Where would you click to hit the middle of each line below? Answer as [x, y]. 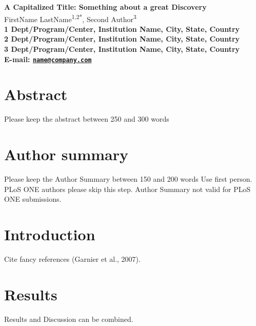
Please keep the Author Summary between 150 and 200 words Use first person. [128, 179]
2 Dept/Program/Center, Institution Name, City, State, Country [122, 39]
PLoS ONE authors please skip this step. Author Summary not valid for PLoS [127, 189]
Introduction [50, 234]
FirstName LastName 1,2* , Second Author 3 [70, 18]
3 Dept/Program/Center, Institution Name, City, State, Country [122, 49]
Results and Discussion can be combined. [69, 319]
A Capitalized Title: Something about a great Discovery [105, 7]
